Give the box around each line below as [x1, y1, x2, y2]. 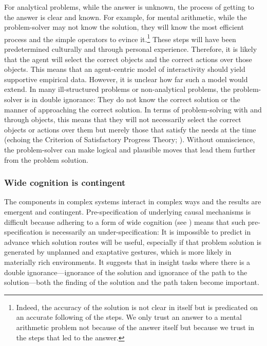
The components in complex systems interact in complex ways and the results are [4, 196, 261, 207]
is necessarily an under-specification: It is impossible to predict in [45, 226, 251, 237]
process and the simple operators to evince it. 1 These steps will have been [4, 32, 236, 44]
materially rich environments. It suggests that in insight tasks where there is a [4, 256, 251, 267]
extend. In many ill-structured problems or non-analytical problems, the [4, 84, 231, 94]
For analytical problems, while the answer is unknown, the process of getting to [4, 2, 254, 12]
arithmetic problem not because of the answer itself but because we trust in [16, 321, 255, 332]
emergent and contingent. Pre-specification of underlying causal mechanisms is [4, 206, 251, 217]
